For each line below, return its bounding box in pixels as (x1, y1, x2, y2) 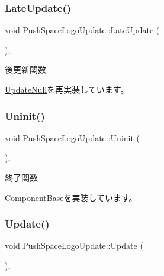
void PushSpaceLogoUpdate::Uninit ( (5, 131, 140, 144)
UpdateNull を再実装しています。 (5, 83, 129, 95)
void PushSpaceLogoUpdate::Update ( (5, 239, 143, 252)
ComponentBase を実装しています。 (5, 191, 137, 203)
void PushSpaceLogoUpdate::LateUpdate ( (5, 24, 160, 36)
